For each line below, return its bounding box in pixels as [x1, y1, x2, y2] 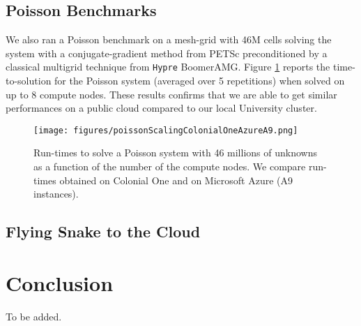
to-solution [6, 73, 52, 88]
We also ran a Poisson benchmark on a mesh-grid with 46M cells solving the [6, 32, 332, 47]
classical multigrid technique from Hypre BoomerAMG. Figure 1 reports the [6, 59, 330, 74]
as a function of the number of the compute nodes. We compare [33, 159, 306, 174]
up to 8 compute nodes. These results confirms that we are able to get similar [6, 87, 337, 101]
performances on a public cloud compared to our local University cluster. [6, 101, 317, 115]
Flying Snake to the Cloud [6, 221, 201, 242]
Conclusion [6, 268, 114, 297]
